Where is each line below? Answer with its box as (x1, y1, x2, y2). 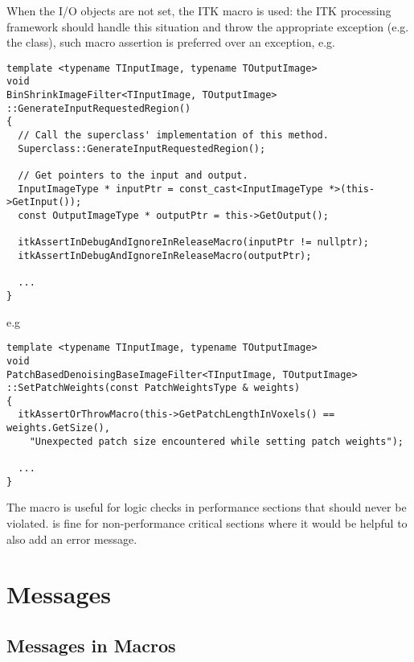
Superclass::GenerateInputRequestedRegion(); (18, 142, 266, 154)
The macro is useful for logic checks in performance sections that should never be (6, 499, 407, 516)
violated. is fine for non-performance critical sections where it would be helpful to (6, 515, 408, 531)
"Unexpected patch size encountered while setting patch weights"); (29, 435, 404, 447)
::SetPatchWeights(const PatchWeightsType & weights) (6, 382, 301, 394)
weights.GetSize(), (6, 422, 110, 434)
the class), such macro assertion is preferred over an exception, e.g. (6, 34, 335, 51)
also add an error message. (6, 530, 137, 547)
